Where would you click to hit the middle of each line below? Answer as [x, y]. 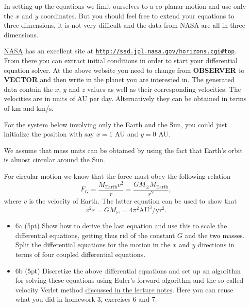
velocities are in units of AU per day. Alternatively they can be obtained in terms [125, 98]
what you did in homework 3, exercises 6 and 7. [86, 299]
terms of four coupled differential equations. [80, 254]
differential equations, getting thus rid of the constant [95, 235]
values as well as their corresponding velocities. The [164, 89]
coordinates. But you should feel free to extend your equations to [137, 15]
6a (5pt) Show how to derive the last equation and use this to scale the [121, 226]
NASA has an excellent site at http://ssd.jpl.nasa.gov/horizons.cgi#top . [120, 51]
